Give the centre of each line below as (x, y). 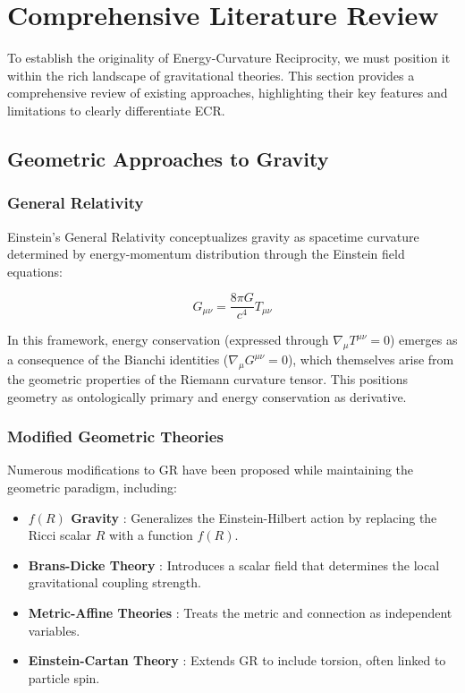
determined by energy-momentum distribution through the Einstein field (206, 254)
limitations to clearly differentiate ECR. (116, 110)
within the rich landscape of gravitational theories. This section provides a (211, 75)
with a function (151, 535)
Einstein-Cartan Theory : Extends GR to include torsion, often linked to (237, 660)
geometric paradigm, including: (92, 487)
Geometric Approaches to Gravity (168, 158)
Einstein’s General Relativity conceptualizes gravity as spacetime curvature (213, 236)
